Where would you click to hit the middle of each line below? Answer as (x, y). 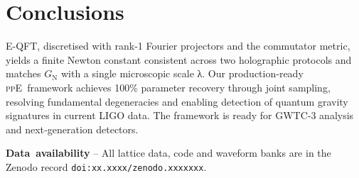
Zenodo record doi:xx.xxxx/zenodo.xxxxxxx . (106, 166)
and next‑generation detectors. (72, 129)
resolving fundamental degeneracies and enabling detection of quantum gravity (177, 101)
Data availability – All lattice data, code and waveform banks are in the (168, 153)
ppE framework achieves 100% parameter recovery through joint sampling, (168, 87)
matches (23, 73)
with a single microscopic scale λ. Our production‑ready (182, 73)
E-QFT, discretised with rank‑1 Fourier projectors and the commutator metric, (178, 46)
